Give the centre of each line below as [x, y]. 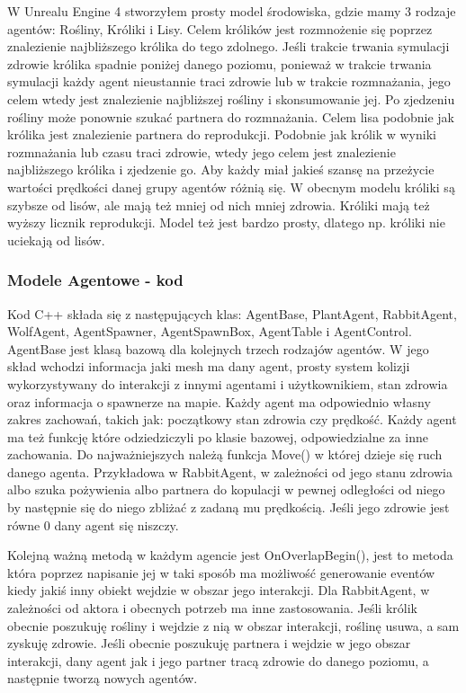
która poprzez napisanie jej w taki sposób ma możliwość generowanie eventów [221, 572]
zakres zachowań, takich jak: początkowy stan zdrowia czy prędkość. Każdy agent [232, 419]
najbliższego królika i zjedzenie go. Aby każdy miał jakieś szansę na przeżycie [221, 169]
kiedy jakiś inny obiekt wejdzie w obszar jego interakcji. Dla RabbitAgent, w [219, 590]
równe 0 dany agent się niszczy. [93, 524]
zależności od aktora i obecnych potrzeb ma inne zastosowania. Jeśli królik [212, 608]
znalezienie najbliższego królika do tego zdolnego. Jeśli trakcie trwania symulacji [229, 46]
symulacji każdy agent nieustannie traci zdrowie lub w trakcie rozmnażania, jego [229, 81]
